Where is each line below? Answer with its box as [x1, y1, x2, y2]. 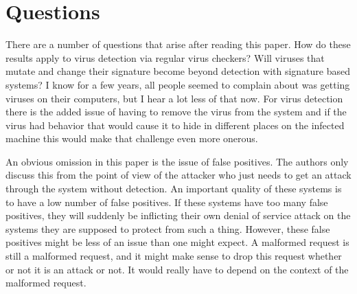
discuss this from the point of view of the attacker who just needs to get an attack [5, 168, 352, 182]
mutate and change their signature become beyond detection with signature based [5, 64, 351, 78]
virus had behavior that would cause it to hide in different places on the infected [5, 117, 345, 132]
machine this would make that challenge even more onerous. [5, 131, 258, 146]
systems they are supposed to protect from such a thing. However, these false [5, 221, 330, 236]
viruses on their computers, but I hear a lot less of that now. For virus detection [5, 91, 343, 105]
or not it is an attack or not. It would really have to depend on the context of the [5, 262, 349, 276]
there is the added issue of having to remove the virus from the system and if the [5, 104, 347, 119]
